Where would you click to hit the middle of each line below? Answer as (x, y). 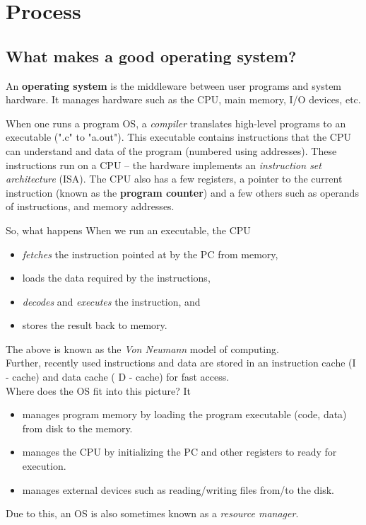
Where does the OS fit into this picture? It (98, 390)
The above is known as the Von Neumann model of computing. (142, 348)
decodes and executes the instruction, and (111, 301)
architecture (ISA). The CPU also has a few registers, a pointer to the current (174, 179)
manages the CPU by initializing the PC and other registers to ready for (179, 452)
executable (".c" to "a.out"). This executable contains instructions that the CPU (178, 137)
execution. (44, 466)
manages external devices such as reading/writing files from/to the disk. (178, 489)
